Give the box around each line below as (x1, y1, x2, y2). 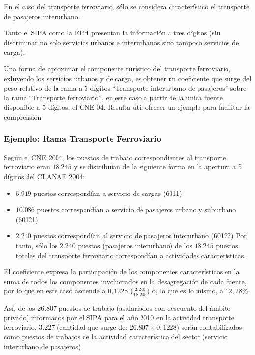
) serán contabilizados (176, 322, 242, 332)
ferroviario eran (4, 161, 50, 172)
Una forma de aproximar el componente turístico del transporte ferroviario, (4, 63, 230, 73)
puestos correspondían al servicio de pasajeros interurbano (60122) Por (33, 230, 247, 241)
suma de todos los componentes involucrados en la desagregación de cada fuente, (4, 276, 247, 286)
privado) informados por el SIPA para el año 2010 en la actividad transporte (4, 312, 234, 323)
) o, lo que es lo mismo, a (147, 286, 224, 296)
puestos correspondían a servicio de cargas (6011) (33, 188, 182, 198)
